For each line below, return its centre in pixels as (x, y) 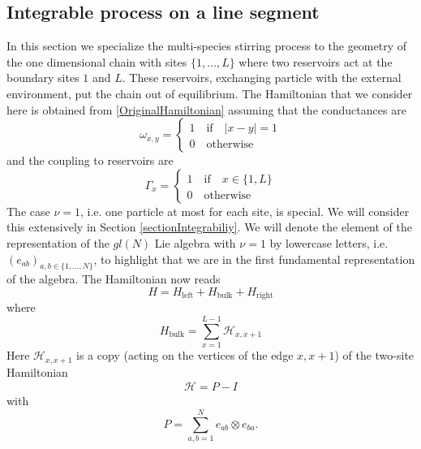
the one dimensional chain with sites (97, 61)
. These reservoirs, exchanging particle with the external (262, 78)
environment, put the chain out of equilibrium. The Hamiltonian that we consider (210, 93)
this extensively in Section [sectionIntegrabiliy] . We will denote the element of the (209, 227)
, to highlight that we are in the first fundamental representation (254, 259)
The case (28, 211)
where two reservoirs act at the (316, 61)
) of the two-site (374, 355)
